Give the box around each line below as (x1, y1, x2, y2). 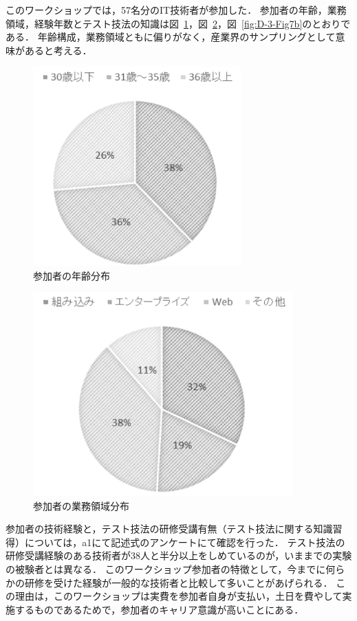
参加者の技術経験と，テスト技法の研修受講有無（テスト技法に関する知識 (6, 521, 333, 536)
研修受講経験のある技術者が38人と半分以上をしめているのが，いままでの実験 (6, 548, 352, 563)
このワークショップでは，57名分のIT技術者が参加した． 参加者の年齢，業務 (6, 3, 347, 16)
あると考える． (24, 43, 92, 57)
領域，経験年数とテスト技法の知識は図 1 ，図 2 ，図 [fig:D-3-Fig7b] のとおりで (6, 16, 351, 30)
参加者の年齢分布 (33, 268, 110, 282)
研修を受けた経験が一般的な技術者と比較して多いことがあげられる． (24, 575, 333, 589)
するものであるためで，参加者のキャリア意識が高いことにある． (14, 602, 304, 616)
